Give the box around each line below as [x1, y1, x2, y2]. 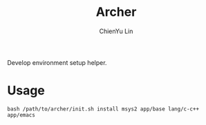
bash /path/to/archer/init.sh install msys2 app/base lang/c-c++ [7, 105, 199, 113]
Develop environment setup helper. [7, 58, 107, 66]
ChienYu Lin [99, 27, 133, 35]
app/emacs [7, 111, 36, 118]
